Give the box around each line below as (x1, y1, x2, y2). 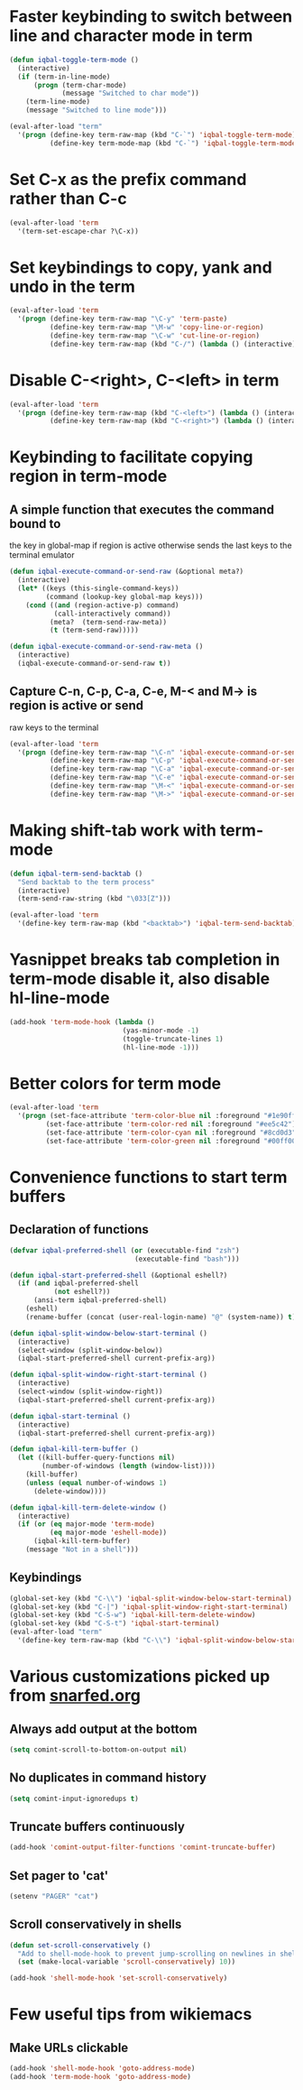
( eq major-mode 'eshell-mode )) (49, 1528, 168, 1538)
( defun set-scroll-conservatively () (9, 1940, 151, 1950)
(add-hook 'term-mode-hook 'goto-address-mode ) (9, 2073, 192, 2082)
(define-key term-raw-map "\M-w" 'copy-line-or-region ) (49, 323, 264, 332)
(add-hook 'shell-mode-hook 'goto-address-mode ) (9, 2064, 196, 2073)
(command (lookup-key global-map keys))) (45, 592, 204, 601)
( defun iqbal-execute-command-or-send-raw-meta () (9, 643, 204, 652)
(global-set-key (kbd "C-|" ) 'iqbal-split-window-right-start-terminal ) (9, 1602, 289, 1612)
